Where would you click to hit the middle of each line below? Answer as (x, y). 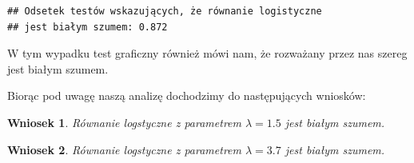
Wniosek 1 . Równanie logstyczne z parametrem (124, 122)
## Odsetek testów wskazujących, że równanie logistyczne (165, 11)
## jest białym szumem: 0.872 (88, 27)
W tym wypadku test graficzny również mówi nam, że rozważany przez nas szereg (207, 53)
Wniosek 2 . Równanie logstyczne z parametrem (124, 149)
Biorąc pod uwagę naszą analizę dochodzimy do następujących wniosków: (187, 95)
